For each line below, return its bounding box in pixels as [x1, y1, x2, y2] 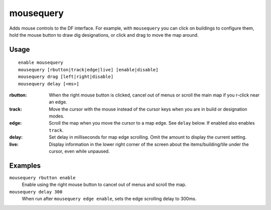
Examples [9, 161, 41, 170]
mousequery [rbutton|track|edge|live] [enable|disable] [18, 67, 159, 72]
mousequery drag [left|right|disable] [18, 74, 114, 80]
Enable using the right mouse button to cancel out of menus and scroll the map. [22, 181, 187, 188]
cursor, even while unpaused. [49, 148, 110, 154]
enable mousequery [18, 60, 64, 65]
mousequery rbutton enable [9, 175, 76, 180]
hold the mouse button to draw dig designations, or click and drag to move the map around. [9, 32, 199, 38]
